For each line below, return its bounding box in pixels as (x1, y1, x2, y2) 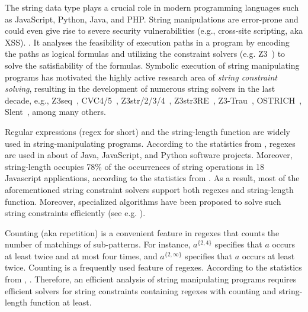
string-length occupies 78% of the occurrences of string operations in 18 (5, 160, 265, 172)
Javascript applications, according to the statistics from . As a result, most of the (5, 172, 300, 184)
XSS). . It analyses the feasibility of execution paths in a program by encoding (5, 36, 290, 48)
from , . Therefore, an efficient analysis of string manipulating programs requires (5, 273, 297, 285)
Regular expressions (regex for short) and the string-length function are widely (5, 125, 290, 137)
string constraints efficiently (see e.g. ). (5, 207, 146, 219)
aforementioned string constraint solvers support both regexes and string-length (5, 183, 294, 195)
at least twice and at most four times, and (5, 249, 158, 262)
